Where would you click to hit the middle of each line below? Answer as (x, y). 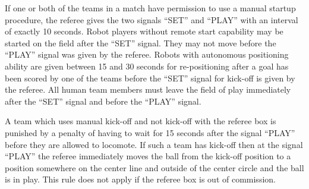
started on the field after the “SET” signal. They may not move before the (141, 42)
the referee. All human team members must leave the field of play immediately (148, 89)
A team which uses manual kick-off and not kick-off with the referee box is (141, 121)
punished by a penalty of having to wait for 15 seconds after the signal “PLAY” (150, 132)
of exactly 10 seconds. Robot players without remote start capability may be (144, 31)
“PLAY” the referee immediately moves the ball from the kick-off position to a (148, 156)
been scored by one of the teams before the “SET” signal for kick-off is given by (150, 78)
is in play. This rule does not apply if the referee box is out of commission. (140, 179)
